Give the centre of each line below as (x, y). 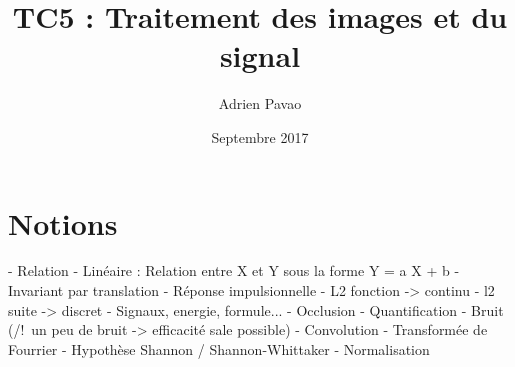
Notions (63, 222)
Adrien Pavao (260, 103)
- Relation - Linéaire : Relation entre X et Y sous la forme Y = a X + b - (234, 270)
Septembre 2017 (260, 136)
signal (260, 55)
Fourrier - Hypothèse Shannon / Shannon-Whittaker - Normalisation (219, 348)
